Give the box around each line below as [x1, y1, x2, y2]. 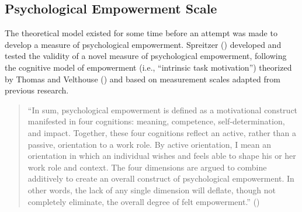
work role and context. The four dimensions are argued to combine [27, 161, 267, 173]
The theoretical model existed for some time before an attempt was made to [5, 27, 277, 39]
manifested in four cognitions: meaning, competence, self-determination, [27, 115, 285, 127]
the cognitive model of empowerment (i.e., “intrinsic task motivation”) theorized [5, 61, 292, 73]
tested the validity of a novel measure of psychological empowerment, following [5, 50, 287, 62]
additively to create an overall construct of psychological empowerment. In [27, 172, 294, 185]
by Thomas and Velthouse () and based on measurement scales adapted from [5, 72, 280, 85]
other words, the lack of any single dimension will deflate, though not [27, 183, 276, 196]
